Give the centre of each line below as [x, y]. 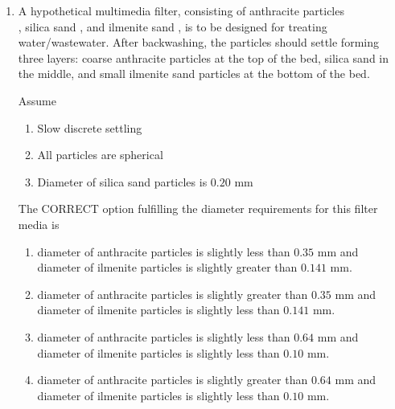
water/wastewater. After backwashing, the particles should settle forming [198, 42]
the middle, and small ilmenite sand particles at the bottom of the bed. [194, 74]
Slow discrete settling [90, 127]
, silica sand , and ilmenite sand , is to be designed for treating [173, 26]
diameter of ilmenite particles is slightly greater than [167, 267]
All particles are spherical [100, 155]
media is [39, 224]
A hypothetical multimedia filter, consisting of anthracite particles [181, 10]
